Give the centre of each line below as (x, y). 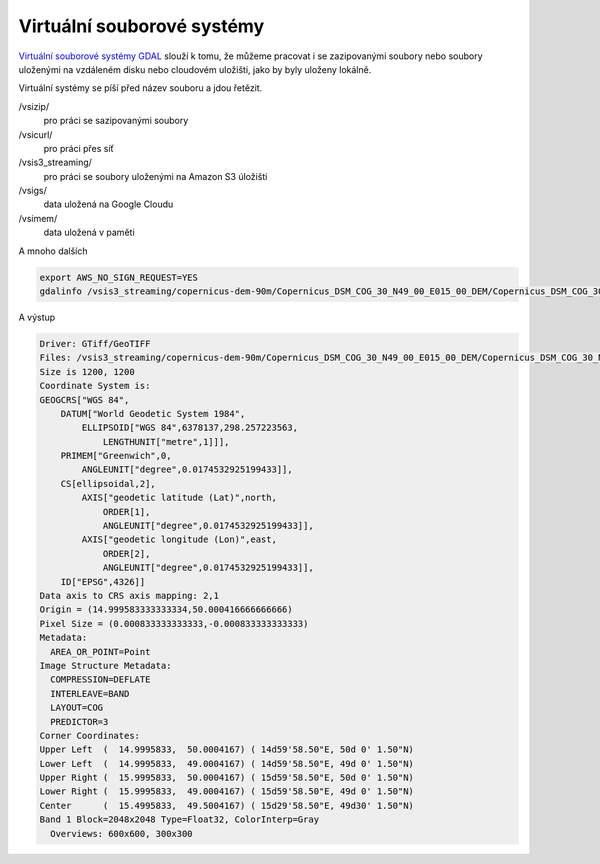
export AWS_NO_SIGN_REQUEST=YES (119, 277)
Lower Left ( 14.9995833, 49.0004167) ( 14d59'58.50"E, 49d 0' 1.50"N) (227, 763)
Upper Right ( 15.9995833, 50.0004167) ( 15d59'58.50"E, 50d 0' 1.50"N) (227, 778)
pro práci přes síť (79, 148)
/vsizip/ (34, 106)
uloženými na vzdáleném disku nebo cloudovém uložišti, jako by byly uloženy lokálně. (195, 69)
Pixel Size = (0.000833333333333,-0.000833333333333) (174, 623)
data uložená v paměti (89, 232)
